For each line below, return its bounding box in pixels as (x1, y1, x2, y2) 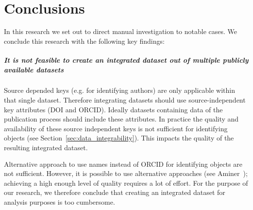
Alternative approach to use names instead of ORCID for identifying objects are (4, 158, 242, 169)
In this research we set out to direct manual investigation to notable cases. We (4, 26, 237, 36)
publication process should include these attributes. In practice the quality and (4, 114, 239, 124)
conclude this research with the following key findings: (4, 35, 165, 46)
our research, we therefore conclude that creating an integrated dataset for (4, 187, 225, 197)
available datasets (4, 64, 64, 74)
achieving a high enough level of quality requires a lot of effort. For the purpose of (4, 177, 248, 188)
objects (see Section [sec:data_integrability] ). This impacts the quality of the (4, 133, 234, 143)
